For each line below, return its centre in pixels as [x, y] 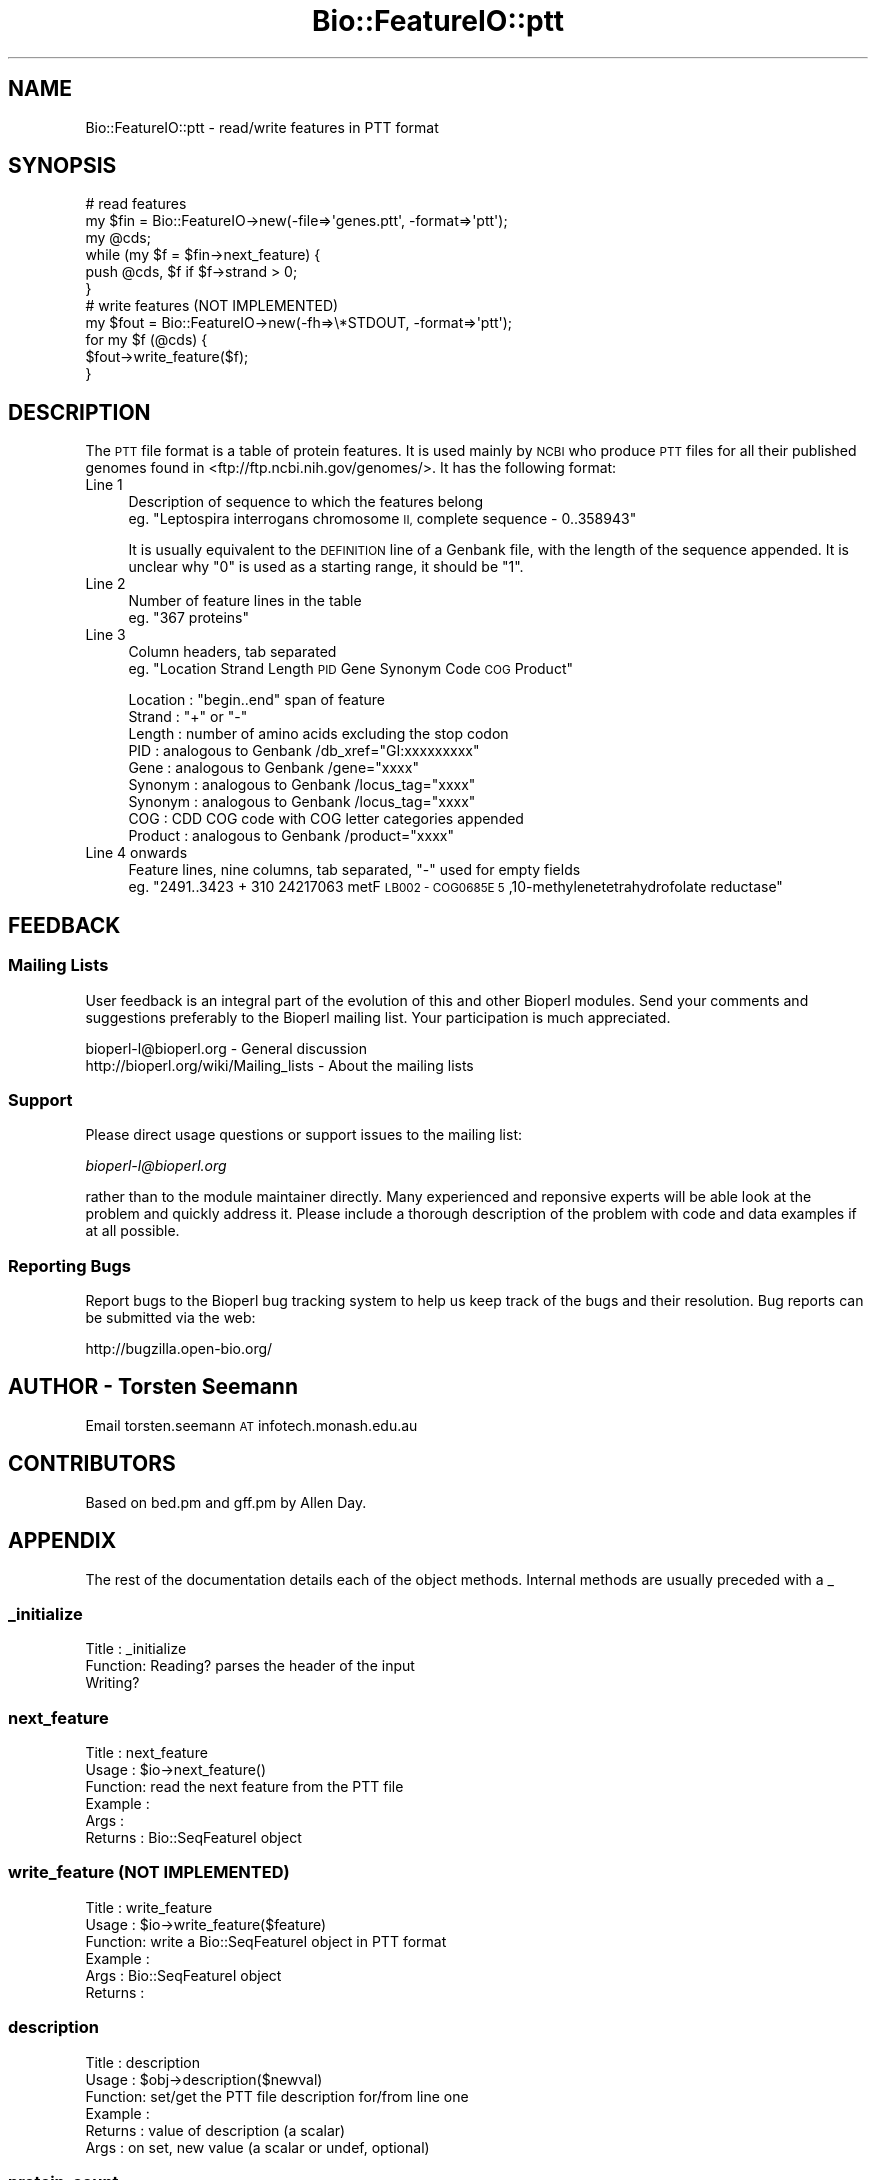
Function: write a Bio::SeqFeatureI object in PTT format [266, 1941]
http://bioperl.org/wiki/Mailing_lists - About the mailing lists [279, 1065]
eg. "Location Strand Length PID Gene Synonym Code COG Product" [350, 669]
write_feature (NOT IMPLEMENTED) [149, 1872]
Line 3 [105, 635]
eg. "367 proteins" [189, 618]
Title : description [142, 2062]
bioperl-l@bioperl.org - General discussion [226, 1048]
